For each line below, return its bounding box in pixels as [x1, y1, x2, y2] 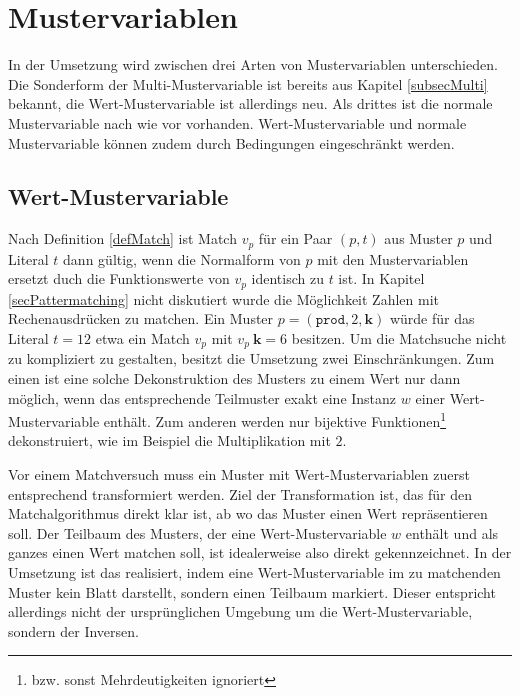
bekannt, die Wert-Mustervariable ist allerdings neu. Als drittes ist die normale [8, 93, 493, 114]
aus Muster [384, 228, 453, 249]
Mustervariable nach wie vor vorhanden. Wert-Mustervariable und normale [8, 112, 467, 133]
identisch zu [251, 268, 324, 289]
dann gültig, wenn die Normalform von [63, 248, 301, 269]
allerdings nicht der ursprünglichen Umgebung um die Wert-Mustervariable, [8, 601, 473, 622]
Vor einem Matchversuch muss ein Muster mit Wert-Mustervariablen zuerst [8, 464, 470, 485]
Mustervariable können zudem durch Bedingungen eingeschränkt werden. [8, 132, 455, 153]
